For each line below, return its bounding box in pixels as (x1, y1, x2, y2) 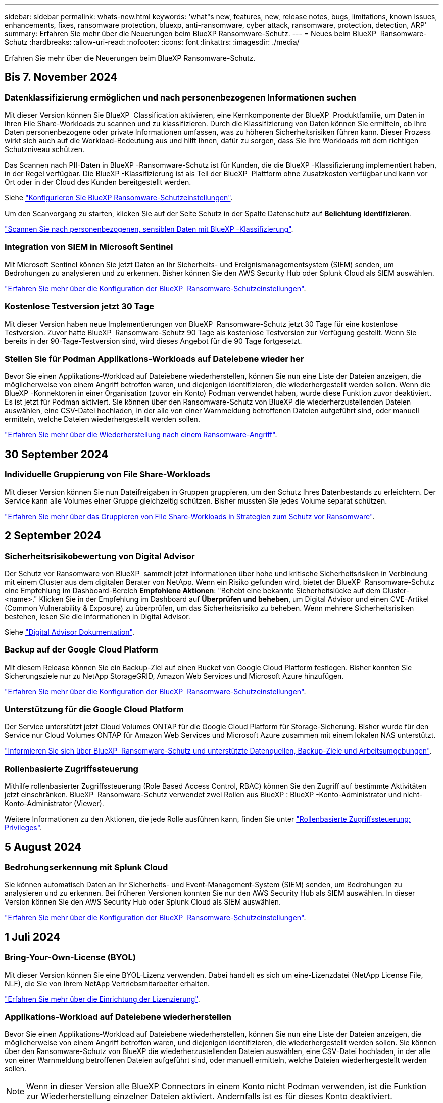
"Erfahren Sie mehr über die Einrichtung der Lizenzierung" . (5, 994, 200, 1004)
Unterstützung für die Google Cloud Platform (5, 704, 184, 715)
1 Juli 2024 (5, 930, 61, 943)
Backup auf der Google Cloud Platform (5, 644, 159, 655)
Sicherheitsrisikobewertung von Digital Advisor (5, 550, 195, 561)
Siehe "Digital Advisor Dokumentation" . (5, 627, 135, 636)
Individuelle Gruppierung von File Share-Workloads (5, 469, 211, 480)
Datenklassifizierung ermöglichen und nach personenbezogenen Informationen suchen (5, 92, 356, 103)
